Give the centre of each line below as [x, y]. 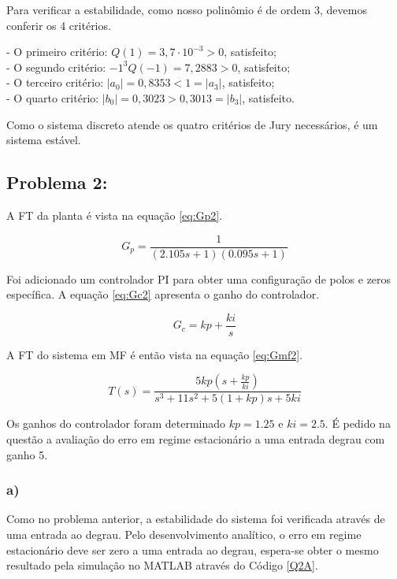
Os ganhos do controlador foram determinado [116, 423]
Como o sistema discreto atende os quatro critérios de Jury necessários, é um [192, 124]
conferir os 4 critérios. [59, 25]
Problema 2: [57, 182]
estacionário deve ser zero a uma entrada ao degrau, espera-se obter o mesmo [193, 549]
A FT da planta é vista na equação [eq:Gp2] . [115, 215]
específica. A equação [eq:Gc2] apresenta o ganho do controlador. [163, 294]
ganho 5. [27, 454]
